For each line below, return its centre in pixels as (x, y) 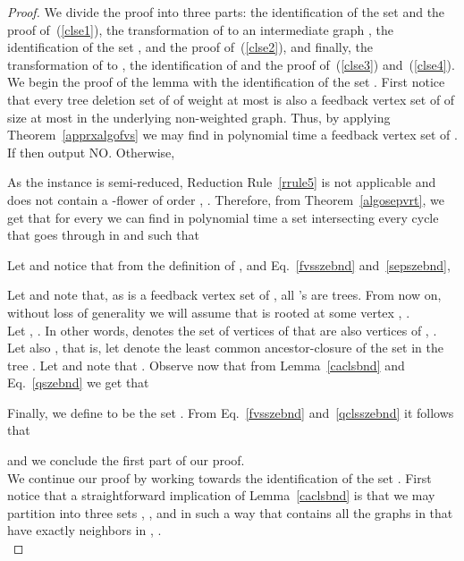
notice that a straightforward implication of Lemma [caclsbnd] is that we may (221, 495)
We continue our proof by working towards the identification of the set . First (219, 477)
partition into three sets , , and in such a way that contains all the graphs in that (230, 512)
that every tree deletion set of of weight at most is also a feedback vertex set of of (231, 99)
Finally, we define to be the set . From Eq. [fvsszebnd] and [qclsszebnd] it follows (231, 412)
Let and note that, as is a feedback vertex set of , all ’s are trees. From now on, (224, 295)
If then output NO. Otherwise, (91, 152)
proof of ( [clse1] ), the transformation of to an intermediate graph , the (201, 29)
